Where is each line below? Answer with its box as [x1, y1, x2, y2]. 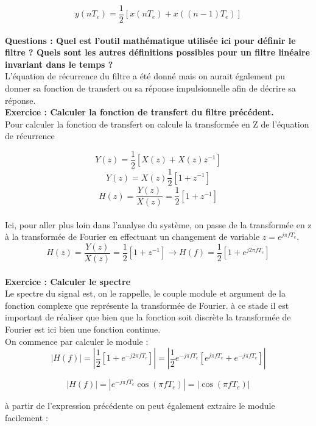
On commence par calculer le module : [5, 334, 149, 347]
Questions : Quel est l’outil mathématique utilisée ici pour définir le [5, 34, 296, 46]
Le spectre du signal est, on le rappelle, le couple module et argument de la [5, 287, 286, 300]
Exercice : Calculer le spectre [5, 275, 131, 287]
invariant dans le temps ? [5, 57, 113, 70]
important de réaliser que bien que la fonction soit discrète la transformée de [5, 311, 291, 323]
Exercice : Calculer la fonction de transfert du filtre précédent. [5, 106, 274, 118]
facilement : [5, 411, 48, 424]
